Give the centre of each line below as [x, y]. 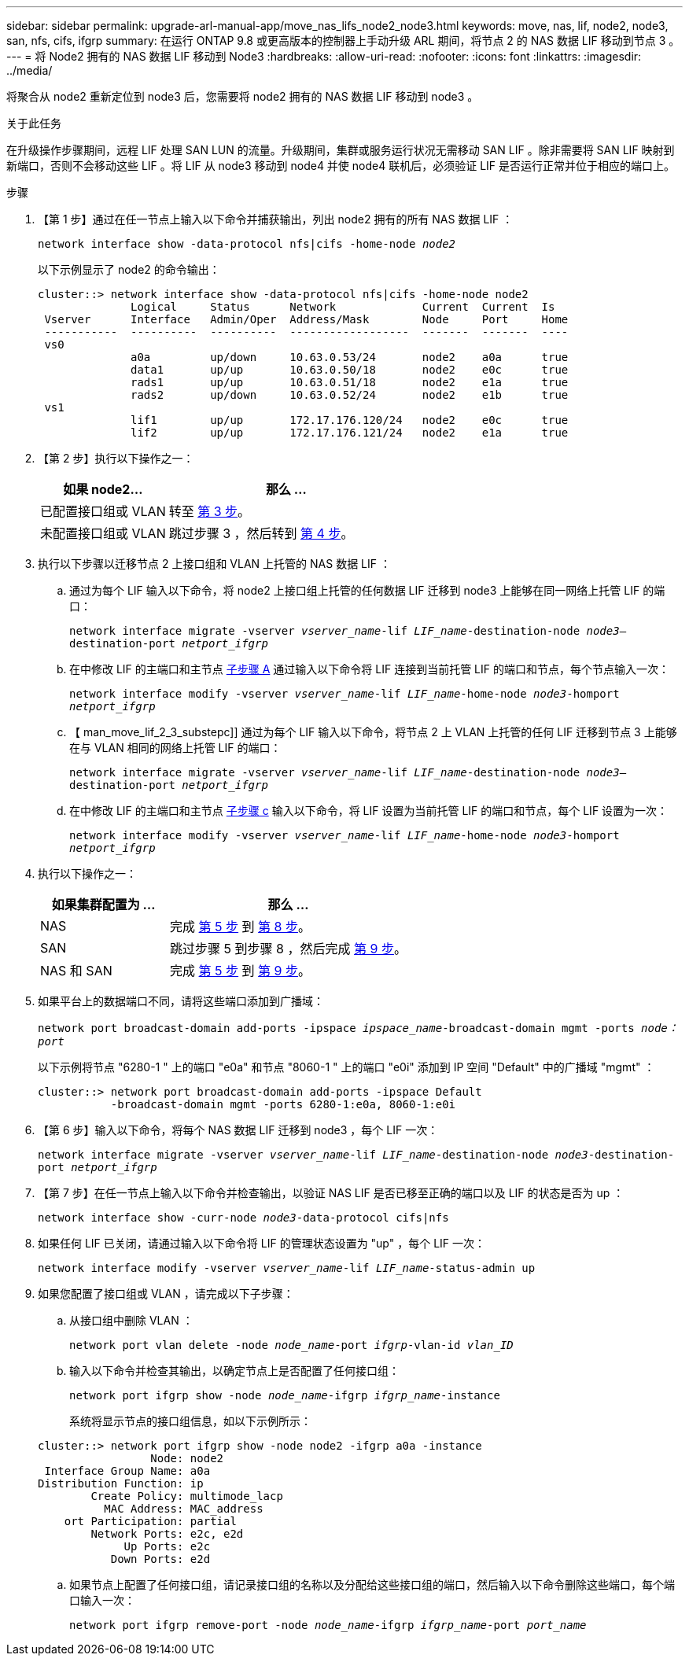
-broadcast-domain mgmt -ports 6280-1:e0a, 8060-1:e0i [283, 1104]
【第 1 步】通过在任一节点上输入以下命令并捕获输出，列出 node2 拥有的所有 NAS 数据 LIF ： [276, 219]
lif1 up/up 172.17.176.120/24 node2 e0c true [350, 420]
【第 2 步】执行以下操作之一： [116, 458]
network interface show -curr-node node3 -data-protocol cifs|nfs [243, 1218]
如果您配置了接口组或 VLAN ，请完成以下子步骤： [166, 1293]
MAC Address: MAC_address [184, 1509]
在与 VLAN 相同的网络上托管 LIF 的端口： [175, 748]
